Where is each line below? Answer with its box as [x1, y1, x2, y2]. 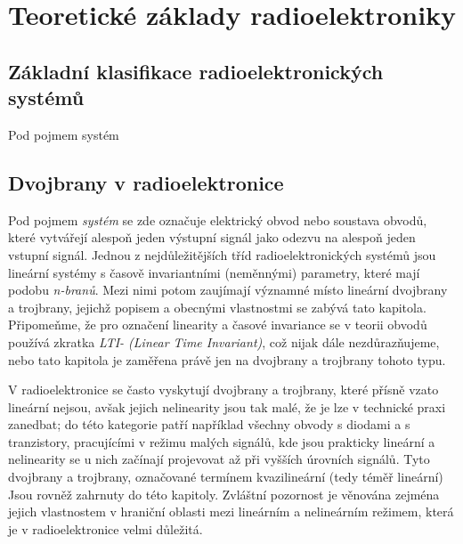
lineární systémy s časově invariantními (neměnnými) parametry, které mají [8, 263, 420, 281]
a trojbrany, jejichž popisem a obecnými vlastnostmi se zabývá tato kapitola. [8, 297, 426, 316]
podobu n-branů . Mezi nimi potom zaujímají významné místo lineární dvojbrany [8, 280, 448, 299]
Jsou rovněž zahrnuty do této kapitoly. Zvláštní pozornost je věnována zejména [8, 484, 440, 503]
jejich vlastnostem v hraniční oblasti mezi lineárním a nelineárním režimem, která [8, 502, 454, 521]
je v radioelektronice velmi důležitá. [8, 519, 203, 538]
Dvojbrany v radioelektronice [8, 168, 284, 196]
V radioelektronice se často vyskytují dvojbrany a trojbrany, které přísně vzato [8, 380, 439, 399]
